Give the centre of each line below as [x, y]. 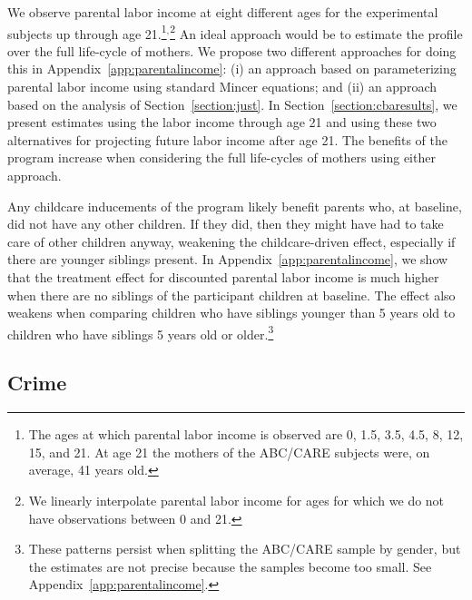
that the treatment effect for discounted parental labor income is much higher [223, 276]
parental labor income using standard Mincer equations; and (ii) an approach [222, 87]
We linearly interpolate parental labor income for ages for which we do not [236, 500]
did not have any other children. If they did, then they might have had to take [226, 224]
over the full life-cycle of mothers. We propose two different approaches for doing [232, 50]
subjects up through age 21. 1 [87, 32]
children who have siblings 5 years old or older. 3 [141, 332]
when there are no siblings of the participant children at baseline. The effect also [231, 295]
